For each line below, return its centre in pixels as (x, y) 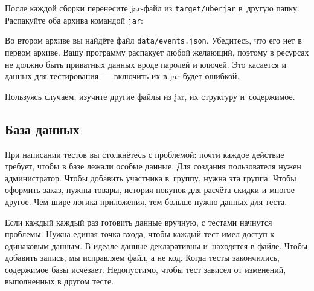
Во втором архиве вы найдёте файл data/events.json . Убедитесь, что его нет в (153, 40)
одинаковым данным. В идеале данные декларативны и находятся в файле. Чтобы (156, 245)
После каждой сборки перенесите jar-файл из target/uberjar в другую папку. (152, 8)
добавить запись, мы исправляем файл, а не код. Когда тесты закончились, (142, 257)
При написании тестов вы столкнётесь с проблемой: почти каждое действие (145, 154)
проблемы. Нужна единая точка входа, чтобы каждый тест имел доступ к (140, 234)
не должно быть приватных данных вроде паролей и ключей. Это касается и (146, 64)
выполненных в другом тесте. (59, 281)
